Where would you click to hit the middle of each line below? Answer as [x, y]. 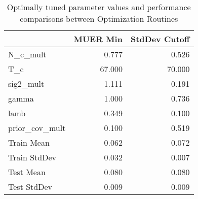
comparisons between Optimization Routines [99, 19]
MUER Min [98, 39]
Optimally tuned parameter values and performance [99, 7]
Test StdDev [30, 187]
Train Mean [29, 142]
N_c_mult [27, 54]
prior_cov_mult [37, 128]
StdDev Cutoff [160, 39]
